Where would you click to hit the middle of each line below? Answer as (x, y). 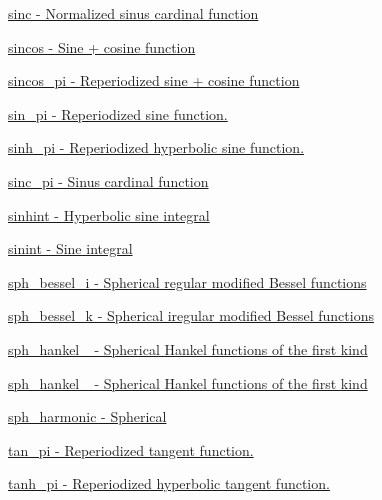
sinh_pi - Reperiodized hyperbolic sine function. (156, 147)
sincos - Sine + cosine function (102, 46)
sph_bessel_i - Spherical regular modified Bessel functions (187, 281)
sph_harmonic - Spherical (87, 416)
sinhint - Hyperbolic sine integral (109, 214)
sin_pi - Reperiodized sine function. (118, 113)
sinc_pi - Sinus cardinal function (108, 180)
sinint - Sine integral (70, 248)
